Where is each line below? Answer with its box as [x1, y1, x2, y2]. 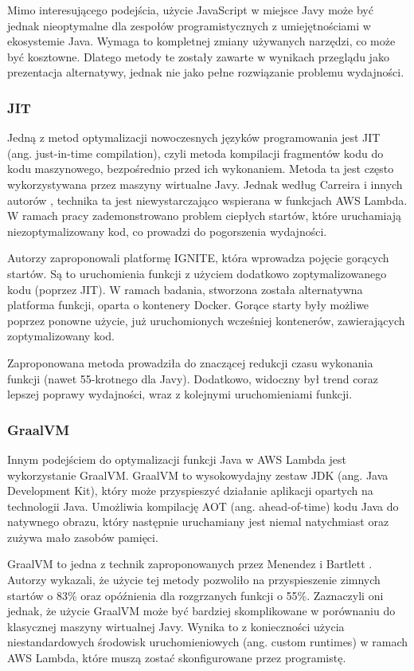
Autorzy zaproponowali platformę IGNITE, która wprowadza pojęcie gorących [7, 249, 389, 266]
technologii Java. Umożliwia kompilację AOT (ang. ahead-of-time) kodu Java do [7, 497, 399, 514]
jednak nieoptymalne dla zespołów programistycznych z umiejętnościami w [7, 17, 371, 33]
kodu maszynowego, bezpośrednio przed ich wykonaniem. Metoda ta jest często [7, 160, 394, 177]
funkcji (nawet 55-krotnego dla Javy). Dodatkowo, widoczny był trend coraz [7, 370, 379, 387]
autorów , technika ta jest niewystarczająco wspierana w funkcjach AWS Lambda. [7, 191, 408, 208]
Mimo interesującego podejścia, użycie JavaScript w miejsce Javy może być [7, 2, 373, 18]
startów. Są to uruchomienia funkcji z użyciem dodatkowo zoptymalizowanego [7, 265, 387, 281]
